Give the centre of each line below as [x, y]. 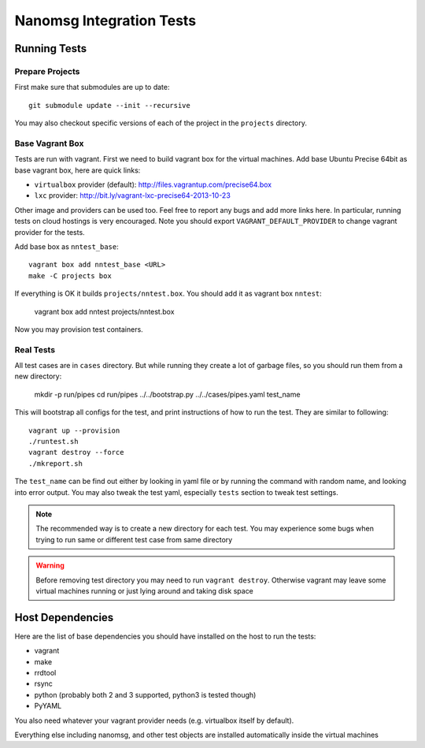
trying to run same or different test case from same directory [134, 539]
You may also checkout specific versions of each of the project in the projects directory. [161, 123]
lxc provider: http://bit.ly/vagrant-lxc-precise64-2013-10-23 [133, 195]
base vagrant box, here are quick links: [78, 170]
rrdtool [45, 673]
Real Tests [35, 349]
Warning [50, 566]
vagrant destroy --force [76, 452]
